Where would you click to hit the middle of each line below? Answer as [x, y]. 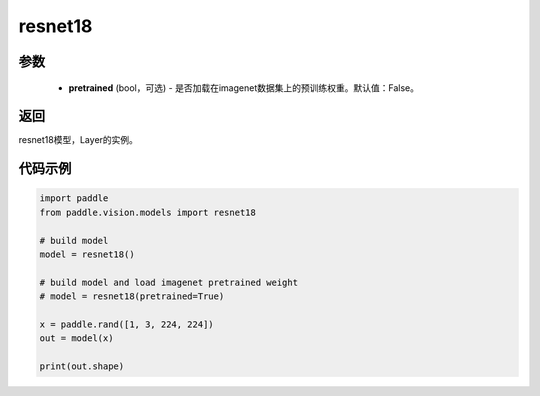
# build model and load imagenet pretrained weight [169, 282]
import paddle [74, 198]
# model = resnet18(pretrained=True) [132, 296]
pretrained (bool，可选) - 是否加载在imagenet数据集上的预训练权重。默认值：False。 [244, 87]
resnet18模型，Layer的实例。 [78, 140]
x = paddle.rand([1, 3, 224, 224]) [126, 324]
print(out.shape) [82, 366]
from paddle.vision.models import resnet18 [148, 212]
